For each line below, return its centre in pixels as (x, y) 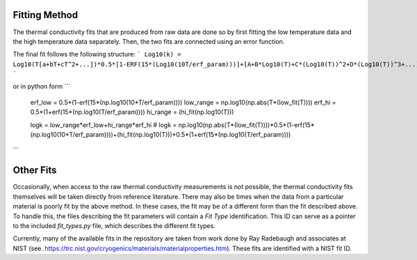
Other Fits (35, 170)
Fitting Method (46, 15)
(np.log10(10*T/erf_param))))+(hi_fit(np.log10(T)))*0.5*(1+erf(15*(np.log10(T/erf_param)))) (161, 135)
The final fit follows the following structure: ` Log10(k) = (97, 54)
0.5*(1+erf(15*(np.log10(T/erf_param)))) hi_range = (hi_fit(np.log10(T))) (132, 112)
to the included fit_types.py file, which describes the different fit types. (114, 225)
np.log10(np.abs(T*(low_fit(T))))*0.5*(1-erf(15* (247, 124)
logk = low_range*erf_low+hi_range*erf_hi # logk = (104, 124)
